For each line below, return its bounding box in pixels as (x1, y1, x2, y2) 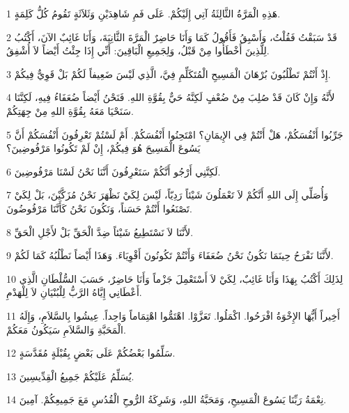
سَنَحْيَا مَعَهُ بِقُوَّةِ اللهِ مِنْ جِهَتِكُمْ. (6, 103, 134, 118)
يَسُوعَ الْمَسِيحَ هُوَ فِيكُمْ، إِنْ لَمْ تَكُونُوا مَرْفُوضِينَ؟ (6, 141, 201, 155)
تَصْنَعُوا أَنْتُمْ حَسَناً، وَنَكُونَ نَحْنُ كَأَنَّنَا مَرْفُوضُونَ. (6, 201, 192, 215)
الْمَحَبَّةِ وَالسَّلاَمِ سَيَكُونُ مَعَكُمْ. (6, 322, 126, 336)
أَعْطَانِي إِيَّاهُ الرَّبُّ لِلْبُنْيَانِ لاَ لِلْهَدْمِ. (6, 285, 142, 299)
